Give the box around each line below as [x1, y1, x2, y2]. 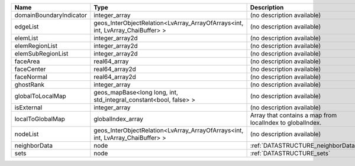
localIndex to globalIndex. [250, 119, 322, 126]
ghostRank [14, 80, 44, 89]
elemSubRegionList [14, 50, 69, 57]
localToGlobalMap [14, 115, 65, 123]
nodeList [14, 130, 39, 138]
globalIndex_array [93, 115, 144, 123]
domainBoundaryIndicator [14, 11, 87, 19]
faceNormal [14, 73, 47, 81]
